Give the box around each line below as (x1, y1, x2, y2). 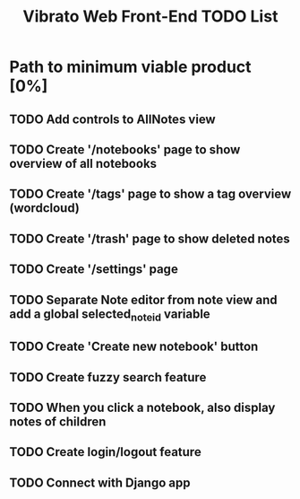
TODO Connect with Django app (9, 475, 191, 490)
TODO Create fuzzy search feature (9, 370, 207, 385)
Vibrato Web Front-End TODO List (22, 6, 279, 27)
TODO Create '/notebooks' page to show (9, 142, 241, 157)
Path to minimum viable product (9, 57, 253, 77)
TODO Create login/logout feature (9, 444, 201, 460)
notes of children (9, 414, 107, 429)
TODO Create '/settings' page (9, 262, 179, 277)
